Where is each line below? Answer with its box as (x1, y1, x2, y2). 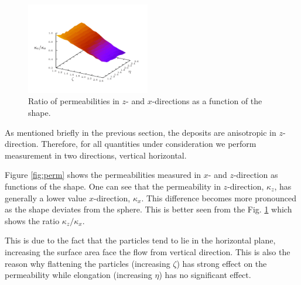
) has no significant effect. (159, 269, 251, 281)
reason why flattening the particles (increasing (5, 257, 170, 269)
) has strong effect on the (176, 257, 267, 269)
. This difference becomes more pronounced (141, 191, 297, 204)
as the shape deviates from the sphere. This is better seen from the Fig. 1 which (5, 203, 292, 215)
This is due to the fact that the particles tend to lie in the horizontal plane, (5, 234, 276, 246)
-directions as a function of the (152, 95, 262, 107)
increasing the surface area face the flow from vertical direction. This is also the (5, 245, 290, 257)
